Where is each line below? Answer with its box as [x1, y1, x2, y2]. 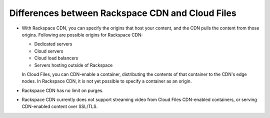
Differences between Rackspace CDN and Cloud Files [9, 7, 237, 18]
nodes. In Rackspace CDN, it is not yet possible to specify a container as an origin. [21, 78, 192, 84]
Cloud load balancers [34, 55, 78, 61]
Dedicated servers [34, 41, 72, 47]
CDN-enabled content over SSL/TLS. [21, 103, 98, 109]
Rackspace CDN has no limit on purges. [21, 87, 104, 93]
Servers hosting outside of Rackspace [34, 62, 113, 68]
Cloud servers [34, 48, 63, 54]
